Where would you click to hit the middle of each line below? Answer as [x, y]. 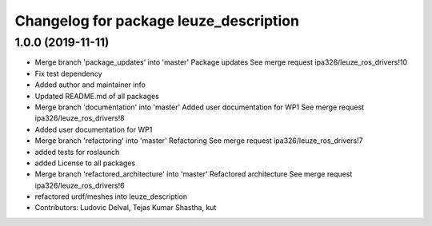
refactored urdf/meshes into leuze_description [111, 196]
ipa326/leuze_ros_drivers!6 [80, 185]
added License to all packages [85, 163]
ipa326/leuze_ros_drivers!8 [80, 118]
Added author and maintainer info [90, 85]
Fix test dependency [69, 73]
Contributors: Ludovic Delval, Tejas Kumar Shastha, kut [126, 208]
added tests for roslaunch [77, 152]
